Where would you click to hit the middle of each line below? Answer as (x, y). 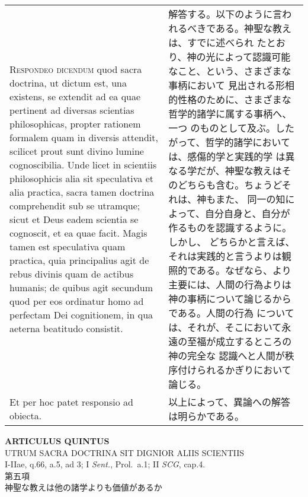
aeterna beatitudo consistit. (66, 328)
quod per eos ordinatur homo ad (77, 301)
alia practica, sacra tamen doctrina (82, 192)
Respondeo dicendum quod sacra (76, 69)
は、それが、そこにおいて (225, 327)
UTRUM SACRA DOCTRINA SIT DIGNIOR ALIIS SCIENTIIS (125, 452)
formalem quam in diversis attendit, (84, 137)
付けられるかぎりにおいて (235, 370)
